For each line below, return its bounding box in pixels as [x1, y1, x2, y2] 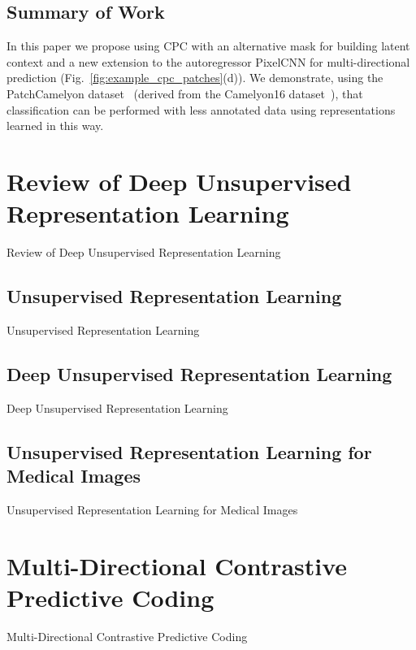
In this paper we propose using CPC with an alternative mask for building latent [6, 37, 410, 54]
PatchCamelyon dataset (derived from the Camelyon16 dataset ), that [6, 84, 363, 102]
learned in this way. [6, 117, 104, 134]
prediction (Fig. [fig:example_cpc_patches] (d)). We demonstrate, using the [6, 69, 383, 86]
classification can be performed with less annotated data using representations [6, 101, 396, 118]
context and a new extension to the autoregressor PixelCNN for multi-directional [6, 53, 410, 70]
